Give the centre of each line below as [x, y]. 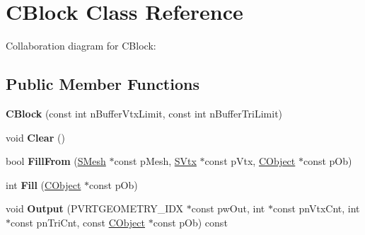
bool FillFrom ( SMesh [56, 161]
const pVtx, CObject [250, 161]
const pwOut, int [228, 208]
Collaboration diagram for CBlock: [81, 46]
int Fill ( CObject [44, 184]
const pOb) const [190, 222]
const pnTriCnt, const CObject [78, 222]
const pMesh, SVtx [155, 161]
